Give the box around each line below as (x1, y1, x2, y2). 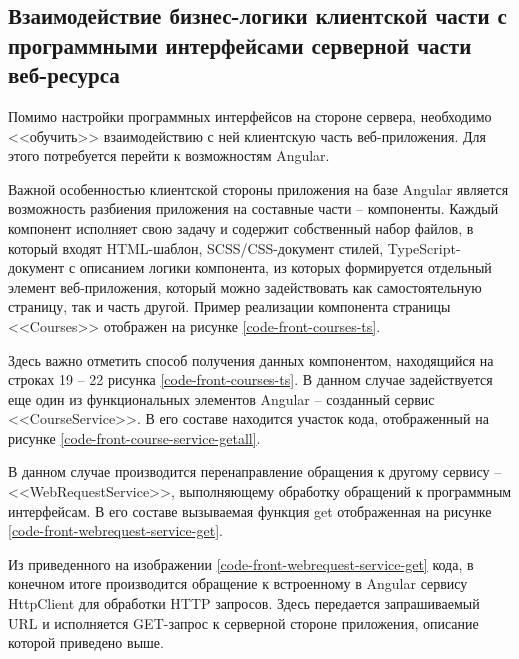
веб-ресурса (8, 59, 120, 90)
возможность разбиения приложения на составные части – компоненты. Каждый (8, 198, 499, 219)
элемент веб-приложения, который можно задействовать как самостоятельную (8, 276, 482, 297)
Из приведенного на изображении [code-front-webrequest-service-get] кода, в (8, 553, 474, 574)
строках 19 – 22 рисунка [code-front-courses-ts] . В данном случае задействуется (8, 369, 493, 390)
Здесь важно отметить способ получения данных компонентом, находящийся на (8, 349, 494, 370)
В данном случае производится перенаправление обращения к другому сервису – (8, 461, 502, 482)
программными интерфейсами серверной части (8, 29, 472, 60)
